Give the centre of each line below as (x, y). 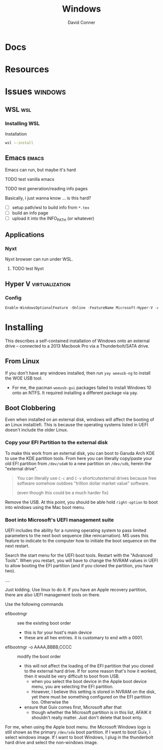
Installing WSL (23, 123)
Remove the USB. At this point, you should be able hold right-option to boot (81, 502)
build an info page (30, 213)
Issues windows (36, 92)
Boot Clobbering (30, 408)
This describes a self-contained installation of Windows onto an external (77, 341)
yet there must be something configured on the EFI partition (91, 697)
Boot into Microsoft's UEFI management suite (59, 520)
